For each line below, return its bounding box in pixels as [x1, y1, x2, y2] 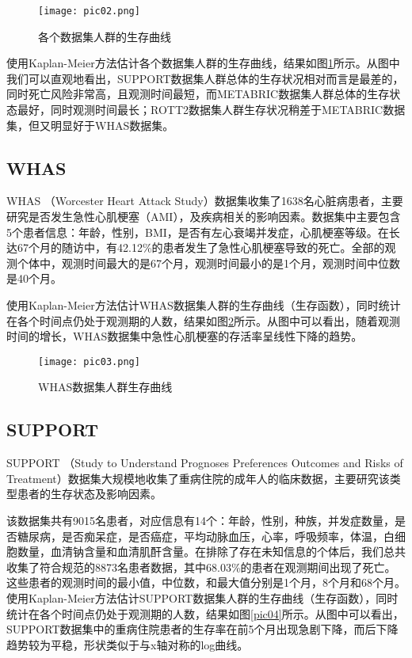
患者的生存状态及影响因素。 [17, 485, 162, 502]
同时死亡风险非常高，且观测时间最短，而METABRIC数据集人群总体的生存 [6, 86, 390, 102]
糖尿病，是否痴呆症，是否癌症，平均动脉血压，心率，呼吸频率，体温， [17, 527, 383, 544]
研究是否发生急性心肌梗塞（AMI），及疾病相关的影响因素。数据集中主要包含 [6, 208, 401, 225]
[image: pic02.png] [38, 6, 140, 17]
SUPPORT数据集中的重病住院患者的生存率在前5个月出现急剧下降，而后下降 [6, 621, 399, 637]
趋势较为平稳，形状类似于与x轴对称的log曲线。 [6, 636, 249, 652]
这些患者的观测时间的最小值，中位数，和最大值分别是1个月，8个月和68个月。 [6, 574, 406, 591]
